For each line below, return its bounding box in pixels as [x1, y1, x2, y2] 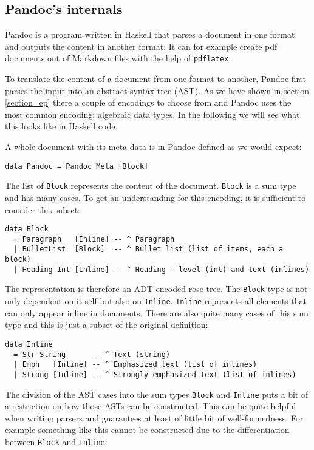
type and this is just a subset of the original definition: [5, 318, 208, 331]
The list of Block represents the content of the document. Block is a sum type [5, 179, 296, 192]
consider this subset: [5, 203, 81, 216]
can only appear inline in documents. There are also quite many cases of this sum [5, 306, 309, 319]
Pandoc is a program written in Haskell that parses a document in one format [5, 28, 295, 41]
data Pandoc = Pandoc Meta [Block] [5, 162, 149, 171]
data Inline [5, 339, 53, 349]
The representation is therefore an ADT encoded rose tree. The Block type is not [5, 282, 308, 295]
